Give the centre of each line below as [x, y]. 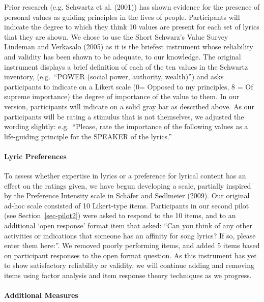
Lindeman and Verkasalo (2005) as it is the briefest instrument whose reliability [129, 47]
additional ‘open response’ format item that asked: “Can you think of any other [128, 225]
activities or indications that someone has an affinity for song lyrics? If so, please [130, 235]
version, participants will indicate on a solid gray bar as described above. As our [129, 106]
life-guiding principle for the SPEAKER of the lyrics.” [88, 136]
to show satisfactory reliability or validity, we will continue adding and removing [129, 265]
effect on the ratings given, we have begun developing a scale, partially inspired [128, 185]
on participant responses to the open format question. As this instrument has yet [130, 255]
